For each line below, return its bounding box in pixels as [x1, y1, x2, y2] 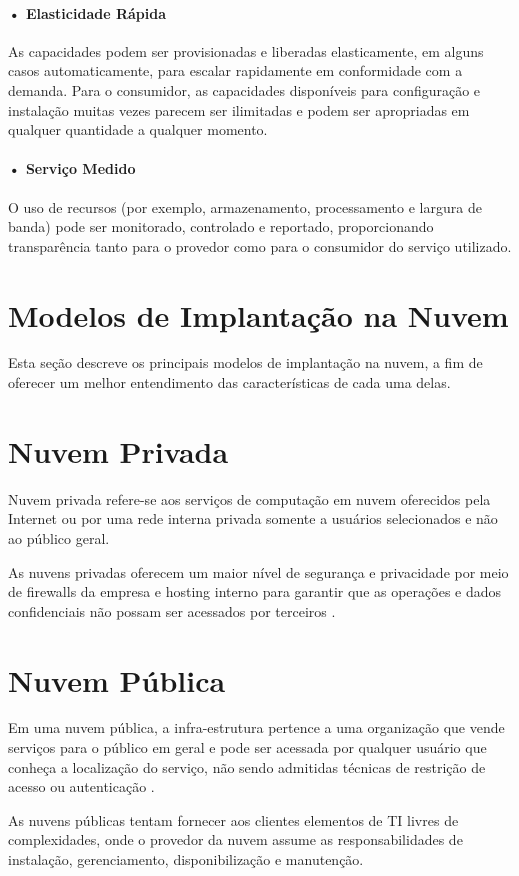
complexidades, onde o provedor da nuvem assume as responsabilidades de [8, 829, 463, 850]
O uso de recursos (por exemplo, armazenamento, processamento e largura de [8, 196, 482, 217]
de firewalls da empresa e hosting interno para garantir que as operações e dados [8, 581, 502, 602]
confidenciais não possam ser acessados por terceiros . [8, 600, 336, 621]
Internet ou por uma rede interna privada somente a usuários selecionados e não [8, 508, 498, 529]
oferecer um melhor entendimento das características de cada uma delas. [8, 372, 451, 393]
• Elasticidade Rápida [8, 2, 167, 23]
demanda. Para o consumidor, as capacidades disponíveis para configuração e [8, 79, 481, 100]
